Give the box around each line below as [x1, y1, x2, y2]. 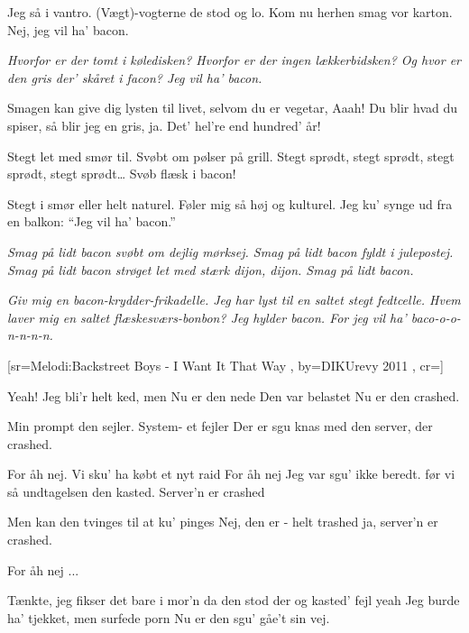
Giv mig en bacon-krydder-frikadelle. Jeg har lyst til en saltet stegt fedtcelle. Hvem [7, 290, 461, 309]
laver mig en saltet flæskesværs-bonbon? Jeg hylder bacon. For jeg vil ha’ [7, 307, 407, 326]
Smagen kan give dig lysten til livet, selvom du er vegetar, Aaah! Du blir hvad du [7, 98, 458, 117]
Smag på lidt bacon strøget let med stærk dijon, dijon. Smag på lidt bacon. [7, 260, 414, 279]
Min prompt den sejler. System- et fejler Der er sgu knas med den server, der [7, 417, 433, 436]
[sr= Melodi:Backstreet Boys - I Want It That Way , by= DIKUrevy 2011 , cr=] [7, 355, 444, 374]
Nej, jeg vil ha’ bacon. [7, 20, 129, 39]
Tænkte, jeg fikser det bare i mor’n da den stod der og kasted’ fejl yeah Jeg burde [7, 591, 460, 610]
